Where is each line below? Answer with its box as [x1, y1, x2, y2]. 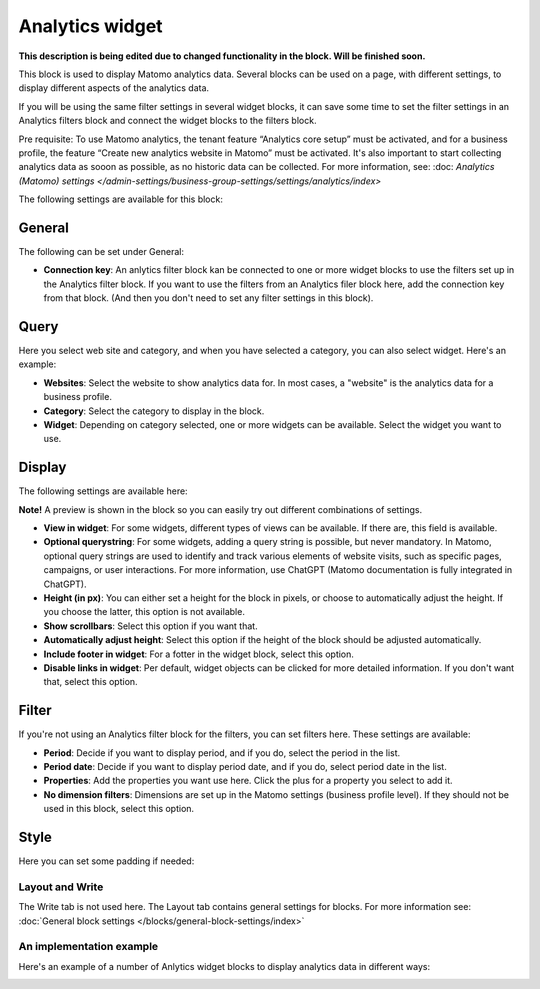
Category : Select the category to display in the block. [43, 405, 265, 417]
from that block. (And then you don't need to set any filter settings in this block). [43, 292, 374, 304]
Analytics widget [18, 15, 164, 37]
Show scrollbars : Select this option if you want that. [43, 620, 259, 632]
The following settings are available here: [18, 485, 189, 497]
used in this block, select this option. [43, 803, 195, 815]
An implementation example [18, 940, 159, 954]
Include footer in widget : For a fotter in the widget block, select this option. [43, 648, 355, 660]
